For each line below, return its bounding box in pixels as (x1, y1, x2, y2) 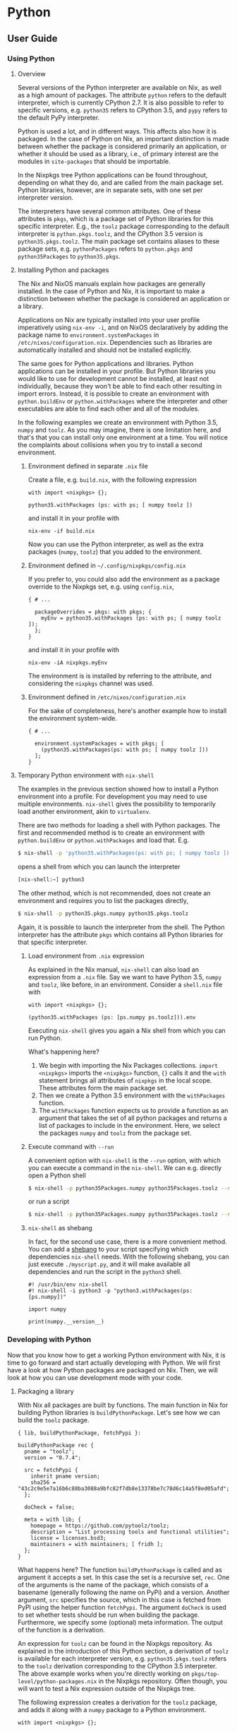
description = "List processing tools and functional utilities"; (30, 1528, 230, 1536)
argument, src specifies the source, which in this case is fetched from (17, 1595, 221, 1604)
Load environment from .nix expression (28, 951, 145, 960)
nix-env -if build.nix (28, 527, 95, 534)
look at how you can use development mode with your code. (7, 1373, 183, 1382)
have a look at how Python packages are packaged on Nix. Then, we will (7, 1365, 219, 1374)
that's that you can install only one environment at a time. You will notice (17, 432, 228, 442)
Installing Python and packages (17, 266, 109, 274)
